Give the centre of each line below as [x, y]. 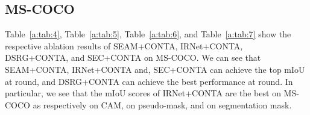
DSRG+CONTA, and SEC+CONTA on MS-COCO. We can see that [133, 57]
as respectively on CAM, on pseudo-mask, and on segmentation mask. [162, 104]
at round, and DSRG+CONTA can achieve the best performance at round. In [149, 81]
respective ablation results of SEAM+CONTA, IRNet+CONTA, [124, 45]
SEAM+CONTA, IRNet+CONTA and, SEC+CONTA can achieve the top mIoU [155, 69]
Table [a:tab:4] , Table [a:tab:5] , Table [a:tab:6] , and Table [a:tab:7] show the [148, 34]
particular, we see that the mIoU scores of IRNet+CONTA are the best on [143, 93]
